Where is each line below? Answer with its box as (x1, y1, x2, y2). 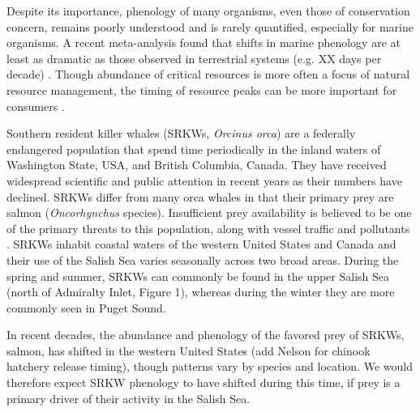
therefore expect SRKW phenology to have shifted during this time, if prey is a (6, 374, 401, 391)
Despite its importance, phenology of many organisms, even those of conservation (6, 2, 410, 19)
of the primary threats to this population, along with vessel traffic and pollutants (6, 219, 410, 236)
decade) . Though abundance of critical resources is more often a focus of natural (6, 66, 410, 83)
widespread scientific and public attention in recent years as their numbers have (6, 172, 402, 189)
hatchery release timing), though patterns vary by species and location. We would (6, 358, 413, 375)
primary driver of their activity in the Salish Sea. (6, 389, 251, 406)
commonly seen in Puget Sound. (6, 299, 166, 316)
